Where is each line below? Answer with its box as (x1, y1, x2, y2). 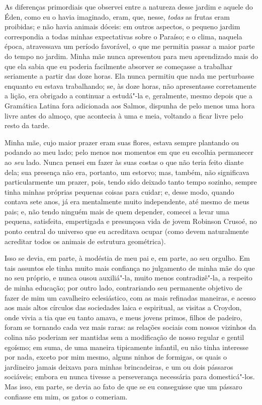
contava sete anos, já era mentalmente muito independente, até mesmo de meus (5, 196, 249, 207)
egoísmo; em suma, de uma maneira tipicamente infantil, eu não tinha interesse (5, 341, 248, 352)
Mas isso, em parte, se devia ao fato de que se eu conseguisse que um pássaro (5, 381, 242, 391)
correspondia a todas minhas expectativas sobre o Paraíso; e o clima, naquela (5, 31, 242, 41)
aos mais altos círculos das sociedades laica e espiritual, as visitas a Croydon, (5, 302, 242, 313)
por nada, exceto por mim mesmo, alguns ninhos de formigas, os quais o (5, 352, 227, 362)
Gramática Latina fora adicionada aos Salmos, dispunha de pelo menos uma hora (5, 100, 255, 110)
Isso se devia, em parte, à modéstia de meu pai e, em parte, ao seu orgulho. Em (5, 253, 250, 263)
